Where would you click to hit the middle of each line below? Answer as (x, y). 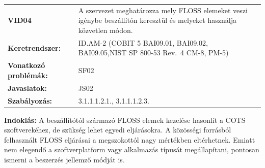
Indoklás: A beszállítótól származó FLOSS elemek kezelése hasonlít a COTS (125, 120)
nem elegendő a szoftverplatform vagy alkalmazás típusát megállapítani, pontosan (132, 149)
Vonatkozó (26, 65)
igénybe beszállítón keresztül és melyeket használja (157, 20)
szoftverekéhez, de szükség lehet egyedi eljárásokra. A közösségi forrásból (118, 130)
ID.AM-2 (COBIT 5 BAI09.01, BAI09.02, (143, 42)
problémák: (28, 75)
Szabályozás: (30, 100)
